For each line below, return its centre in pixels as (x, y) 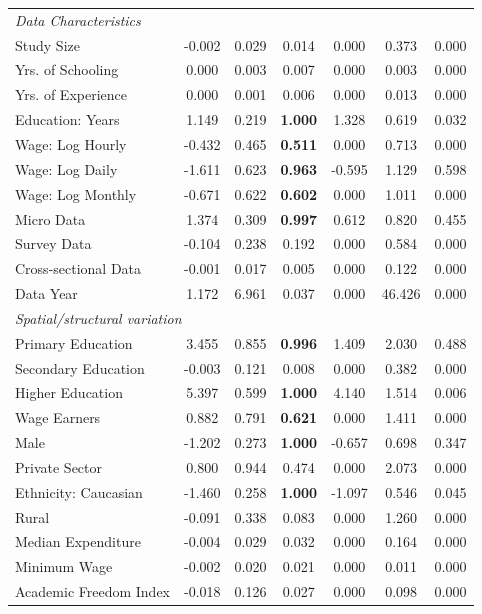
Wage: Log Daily (66, 168)
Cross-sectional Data (78, 268)
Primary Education (74, 342)
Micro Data (50, 218)
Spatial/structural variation (98, 317)
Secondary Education (80, 367)
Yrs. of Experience (71, 94)
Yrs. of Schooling (67, 69)
